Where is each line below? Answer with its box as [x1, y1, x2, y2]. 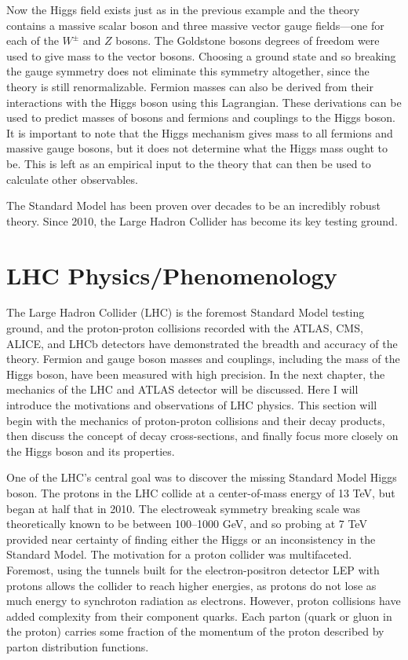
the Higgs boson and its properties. [6, 442, 175, 459]
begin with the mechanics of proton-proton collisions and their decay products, [6, 412, 385, 428]
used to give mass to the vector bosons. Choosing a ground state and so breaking [6, 47, 396, 64]
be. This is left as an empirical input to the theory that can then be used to [6, 155, 371, 171]
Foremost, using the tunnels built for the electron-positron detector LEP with [6, 561, 380, 577]
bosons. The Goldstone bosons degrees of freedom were [115, 32, 380, 49]
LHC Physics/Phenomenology [6, 258, 337, 291]
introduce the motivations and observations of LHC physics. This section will [6, 397, 377, 412]
